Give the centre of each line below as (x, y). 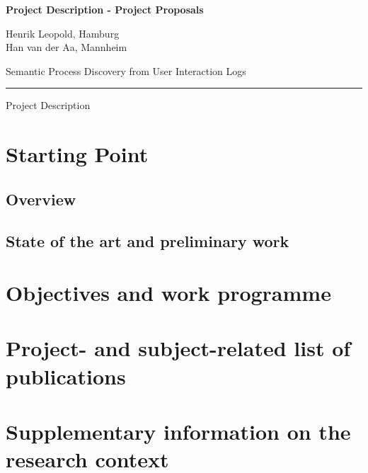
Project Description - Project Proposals (105, 9)
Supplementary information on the (178, 432)
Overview (41, 199)
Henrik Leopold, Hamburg (63, 33)
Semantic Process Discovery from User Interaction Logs (126, 70)
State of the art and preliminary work (148, 240)
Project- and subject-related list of (178, 348)
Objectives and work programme (168, 293)
